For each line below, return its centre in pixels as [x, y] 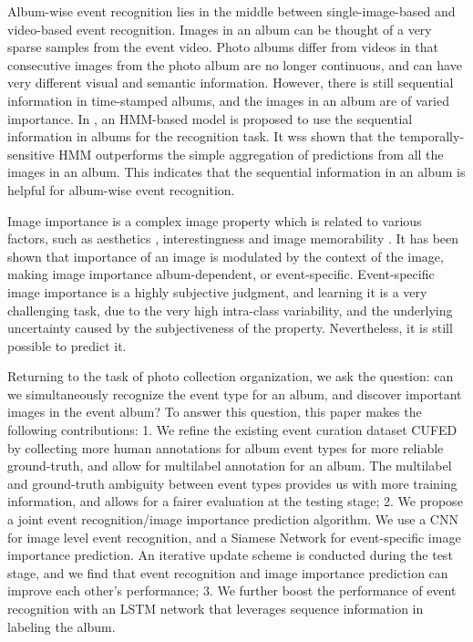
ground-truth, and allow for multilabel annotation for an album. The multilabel [230, 466]
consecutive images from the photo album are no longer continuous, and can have [235, 64]
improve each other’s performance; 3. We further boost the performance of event [232, 590]
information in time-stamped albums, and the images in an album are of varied [228, 100]
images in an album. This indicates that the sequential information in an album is [236, 172]
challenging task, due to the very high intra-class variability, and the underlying [230, 310]
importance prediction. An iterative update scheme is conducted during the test [230, 555]
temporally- [432, 136]
